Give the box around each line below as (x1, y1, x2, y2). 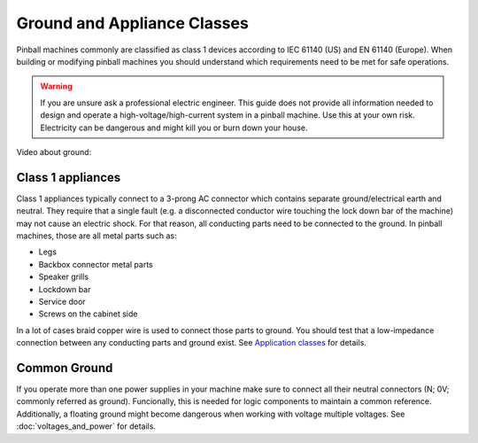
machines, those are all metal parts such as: (16, 230, 177, 241)
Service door (38, 296, 86, 307)
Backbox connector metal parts (38, 259, 154, 269)
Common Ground (16, 360, 113, 376)
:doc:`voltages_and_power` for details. (16, 421, 157, 431)
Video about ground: (16, 146, 92, 157)
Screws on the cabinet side (38, 308, 138, 319)
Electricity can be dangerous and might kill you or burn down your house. (40, 122, 308, 133)
